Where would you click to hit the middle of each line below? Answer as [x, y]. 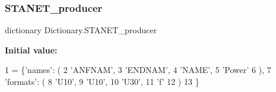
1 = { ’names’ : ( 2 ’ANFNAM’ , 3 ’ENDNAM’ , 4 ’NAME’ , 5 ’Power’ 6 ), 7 [138, 70]
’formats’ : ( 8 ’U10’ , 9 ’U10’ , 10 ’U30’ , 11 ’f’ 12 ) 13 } [102, 81]
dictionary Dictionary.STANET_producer [81, 30]
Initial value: [31, 50]
